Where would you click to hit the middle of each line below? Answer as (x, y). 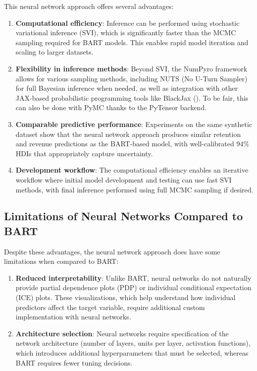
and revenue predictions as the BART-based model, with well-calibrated (125, 144)
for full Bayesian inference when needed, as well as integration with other (127, 88)
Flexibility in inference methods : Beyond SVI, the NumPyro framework (131, 68)
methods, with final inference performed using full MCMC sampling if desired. (134, 189)
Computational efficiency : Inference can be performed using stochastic (128, 23)
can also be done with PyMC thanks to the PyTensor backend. (111, 107)
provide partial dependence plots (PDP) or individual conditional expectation (133, 287)
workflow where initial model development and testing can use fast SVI (124, 179)
